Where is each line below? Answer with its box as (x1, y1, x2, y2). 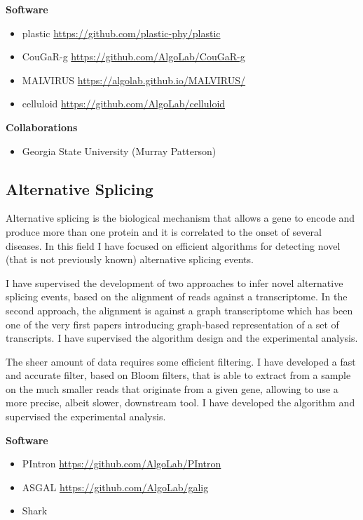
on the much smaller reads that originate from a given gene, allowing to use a (6, 381, 338, 396)
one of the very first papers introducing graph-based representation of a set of (6, 316, 339, 331)
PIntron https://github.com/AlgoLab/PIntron (22, 456, 221, 471)
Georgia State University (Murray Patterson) (22, 143, 217, 158)
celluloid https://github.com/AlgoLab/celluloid (22, 96, 226, 111)
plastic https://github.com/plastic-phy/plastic (22, 25, 221, 40)
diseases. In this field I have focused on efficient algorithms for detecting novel (6, 238, 341, 253)
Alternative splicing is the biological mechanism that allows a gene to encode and (6, 211, 355, 225)
